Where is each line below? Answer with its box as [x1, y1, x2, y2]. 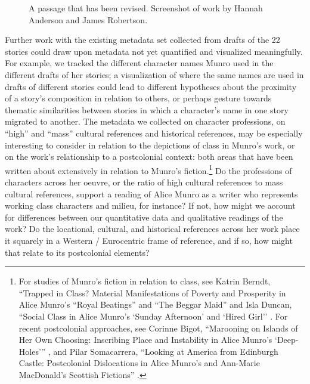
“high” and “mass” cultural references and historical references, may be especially [5, 126, 303, 139]
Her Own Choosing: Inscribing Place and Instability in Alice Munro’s [18, 333, 272, 346]
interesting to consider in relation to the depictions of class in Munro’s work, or [5, 138, 295, 151]
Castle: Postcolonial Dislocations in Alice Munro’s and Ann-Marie [18, 357, 260, 369]
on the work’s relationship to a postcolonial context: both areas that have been [5, 150, 293, 163]
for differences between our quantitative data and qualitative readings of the [5, 210, 283, 223]
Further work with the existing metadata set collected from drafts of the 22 [5, 33, 280, 46]
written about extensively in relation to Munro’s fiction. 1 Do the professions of [5, 162, 292, 176]
